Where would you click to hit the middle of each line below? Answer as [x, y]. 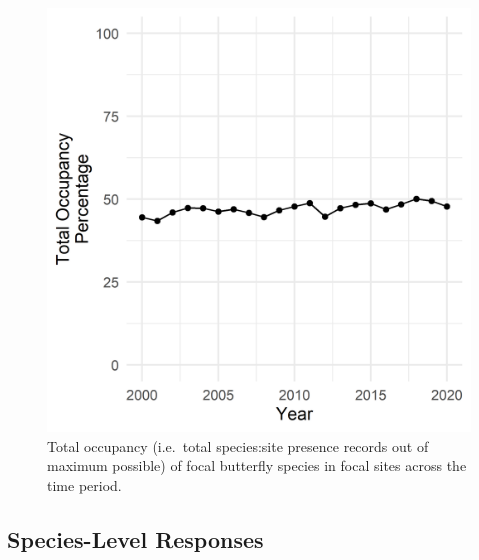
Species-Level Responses [135, 538]
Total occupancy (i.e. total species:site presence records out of [238, 445]
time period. [84, 484]
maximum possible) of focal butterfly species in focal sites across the [257, 465]
